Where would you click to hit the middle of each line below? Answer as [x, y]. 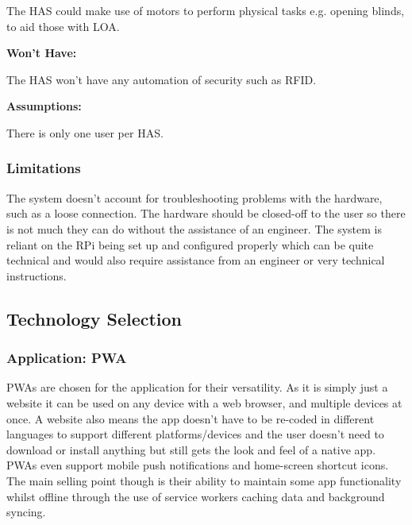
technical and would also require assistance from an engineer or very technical [196, 260]
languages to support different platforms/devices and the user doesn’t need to [195, 434]
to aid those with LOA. [63, 26]
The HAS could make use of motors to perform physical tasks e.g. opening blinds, [206, 10]
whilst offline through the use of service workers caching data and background [196, 496]
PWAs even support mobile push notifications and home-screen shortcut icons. [198, 465]
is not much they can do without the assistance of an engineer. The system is [194, 228]
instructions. [37, 275]
